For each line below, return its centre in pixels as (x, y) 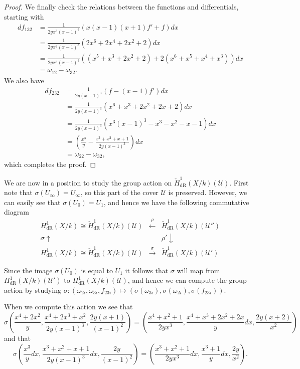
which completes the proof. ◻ (50, 164)
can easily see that (32, 202)
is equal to (97, 270)
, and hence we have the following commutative (176, 202)
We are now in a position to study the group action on (88, 182)
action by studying (33, 290)
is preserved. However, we (208, 192)
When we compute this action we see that (68, 307)
